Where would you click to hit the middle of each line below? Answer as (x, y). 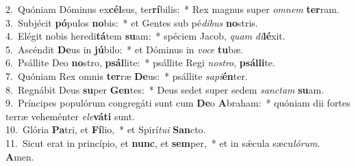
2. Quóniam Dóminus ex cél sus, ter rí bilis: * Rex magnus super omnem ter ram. (173, 9)
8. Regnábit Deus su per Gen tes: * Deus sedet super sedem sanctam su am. (165, 89)
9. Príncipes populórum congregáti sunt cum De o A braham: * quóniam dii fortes (178, 103)
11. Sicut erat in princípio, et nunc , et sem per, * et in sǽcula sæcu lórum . (163, 142)
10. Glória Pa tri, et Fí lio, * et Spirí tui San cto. (106, 129)
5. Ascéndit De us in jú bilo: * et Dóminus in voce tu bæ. (124, 49)
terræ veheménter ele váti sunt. (71, 116)
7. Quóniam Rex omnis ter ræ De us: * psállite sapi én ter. (127, 75)
